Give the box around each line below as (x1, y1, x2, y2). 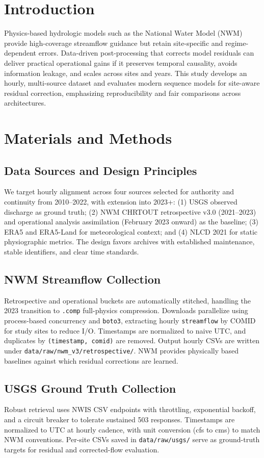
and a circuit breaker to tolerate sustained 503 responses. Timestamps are (4, 414, 235, 425)
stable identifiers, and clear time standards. (4, 246, 139, 257)
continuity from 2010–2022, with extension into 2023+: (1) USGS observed (4, 196, 237, 207)
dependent (4, 47, 37, 58)
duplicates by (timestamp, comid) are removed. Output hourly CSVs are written (4, 335, 260, 346)
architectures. (4, 97, 46, 108)
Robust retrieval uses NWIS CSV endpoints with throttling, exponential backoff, (4, 404, 256, 415)
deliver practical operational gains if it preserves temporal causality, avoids (4, 57, 237, 68)
